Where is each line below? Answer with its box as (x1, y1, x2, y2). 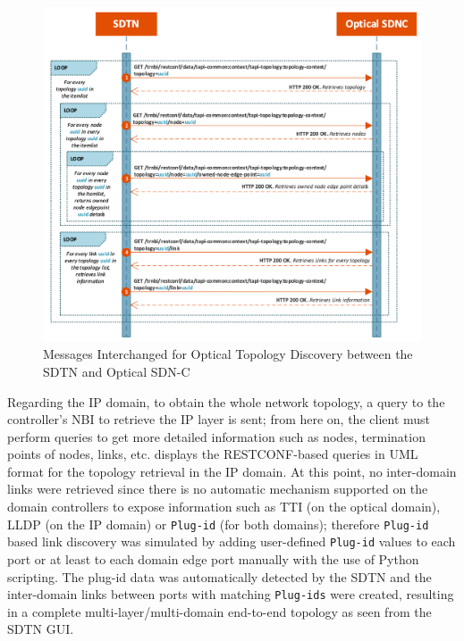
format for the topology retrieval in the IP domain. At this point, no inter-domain (7, 462, 457, 480)
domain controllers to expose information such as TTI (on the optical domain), (7, 497, 441, 516)
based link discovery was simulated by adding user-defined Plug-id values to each (7, 532, 456, 551)
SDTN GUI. (7, 620, 74, 638)
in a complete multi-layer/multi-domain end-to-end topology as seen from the (7, 602, 432, 620)
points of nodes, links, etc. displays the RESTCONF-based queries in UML (7, 445, 418, 463)
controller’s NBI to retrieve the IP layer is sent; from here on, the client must (7, 410, 431, 429)
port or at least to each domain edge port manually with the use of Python (7, 549, 419, 568)
